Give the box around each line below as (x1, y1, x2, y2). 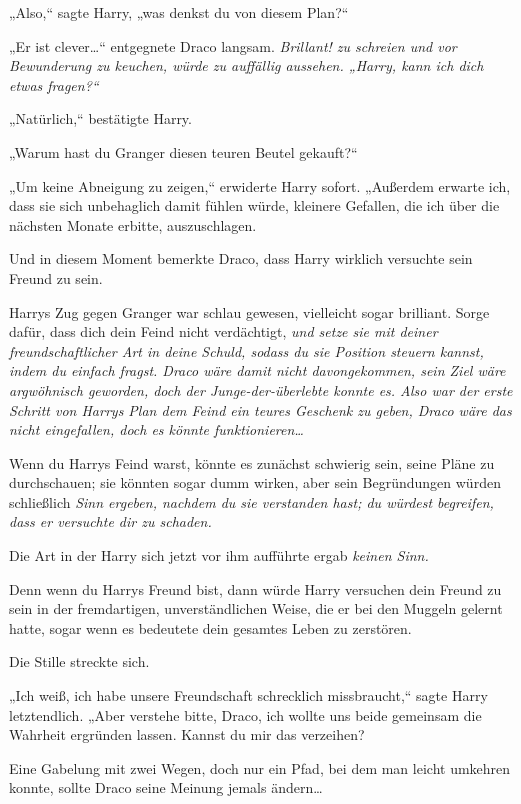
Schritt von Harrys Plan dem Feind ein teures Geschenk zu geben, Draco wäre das (9, 399, 512, 420)
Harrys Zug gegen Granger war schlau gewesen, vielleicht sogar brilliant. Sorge (9, 301, 490, 322)
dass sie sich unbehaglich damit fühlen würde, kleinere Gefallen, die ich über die (9, 195, 500, 216)
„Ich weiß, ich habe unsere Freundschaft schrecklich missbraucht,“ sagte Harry (9, 685, 488, 706)
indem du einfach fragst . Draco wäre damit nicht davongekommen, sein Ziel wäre (9, 360, 506, 381)
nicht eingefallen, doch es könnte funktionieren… (9, 419, 304, 440)
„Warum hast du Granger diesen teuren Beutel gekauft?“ (9, 141, 358, 162)
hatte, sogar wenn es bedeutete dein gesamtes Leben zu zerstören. (9, 617, 412, 638)
